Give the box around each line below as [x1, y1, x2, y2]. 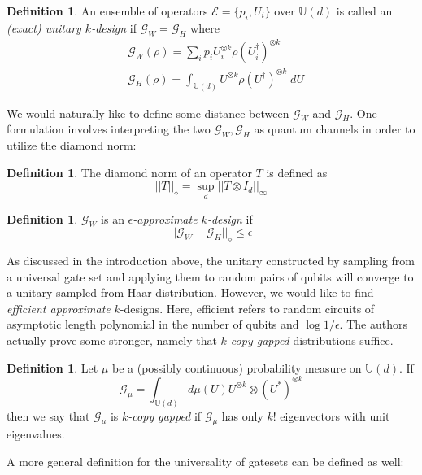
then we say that [7, 407, 90, 424]
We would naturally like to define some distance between [7, 104, 289, 121]
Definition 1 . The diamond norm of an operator [7, 163, 252, 181]
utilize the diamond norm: [7, 137, 137, 154]
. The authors [339, 316, 407, 333]
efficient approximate [7, 299, 111, 316]
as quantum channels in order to [254, 120, 415, 137]
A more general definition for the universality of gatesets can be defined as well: [7, 453, 404, 470]
